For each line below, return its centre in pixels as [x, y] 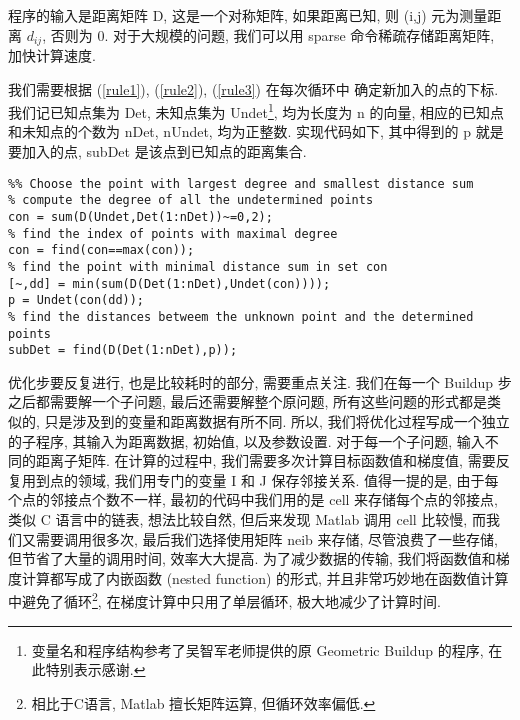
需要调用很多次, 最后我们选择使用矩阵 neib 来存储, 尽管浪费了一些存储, [266, 538]
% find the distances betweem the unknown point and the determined [241, 316]
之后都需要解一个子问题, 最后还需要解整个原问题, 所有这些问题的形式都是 [248, 401]
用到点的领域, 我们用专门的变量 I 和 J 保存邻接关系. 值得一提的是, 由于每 [260, 479]
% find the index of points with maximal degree [173, 233]
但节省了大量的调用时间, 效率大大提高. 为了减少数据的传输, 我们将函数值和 [252, 558]
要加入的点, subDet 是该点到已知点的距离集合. [157, 151]
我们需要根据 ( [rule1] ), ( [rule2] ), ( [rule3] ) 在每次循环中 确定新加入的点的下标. [253, 88]
